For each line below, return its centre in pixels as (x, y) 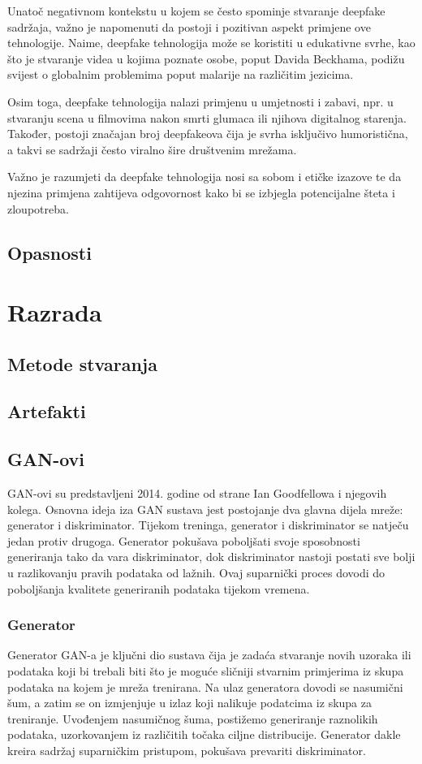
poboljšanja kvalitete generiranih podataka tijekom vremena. (159, 588)
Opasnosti (50, 252)
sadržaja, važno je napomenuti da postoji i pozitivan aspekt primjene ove (189, 26)
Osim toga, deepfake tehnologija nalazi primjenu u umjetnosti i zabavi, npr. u (200, 101)
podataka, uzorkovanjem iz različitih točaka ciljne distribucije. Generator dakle (204, 734)
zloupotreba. (38, 208)
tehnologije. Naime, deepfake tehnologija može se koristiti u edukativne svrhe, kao (211, 43)
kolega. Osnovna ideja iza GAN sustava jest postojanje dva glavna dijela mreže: (205, 509)
